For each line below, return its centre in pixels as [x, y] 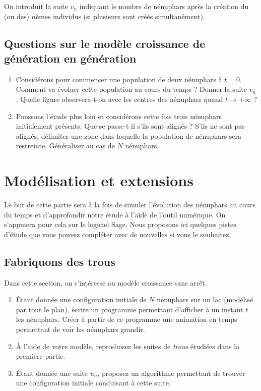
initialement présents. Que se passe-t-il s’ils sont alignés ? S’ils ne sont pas [130, 126]
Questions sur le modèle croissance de [105, 43]
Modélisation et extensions [99, 180]
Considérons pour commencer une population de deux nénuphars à [119, 79]
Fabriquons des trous [60, 261]
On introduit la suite [36, 6]
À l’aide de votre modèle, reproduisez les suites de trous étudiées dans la [128, 346]
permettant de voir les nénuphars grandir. [80, 329]
